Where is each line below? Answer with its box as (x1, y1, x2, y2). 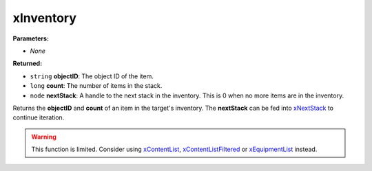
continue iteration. (12, 113, 65, 122)
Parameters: (12, 34, 50, 43)
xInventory (12, 10, 77, 25)
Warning (31, 133, 56, 141)
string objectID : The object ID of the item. (30, 72, 154, 80)
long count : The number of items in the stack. (30, 82, 163, 90)
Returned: (12, 59, 43, 68)
